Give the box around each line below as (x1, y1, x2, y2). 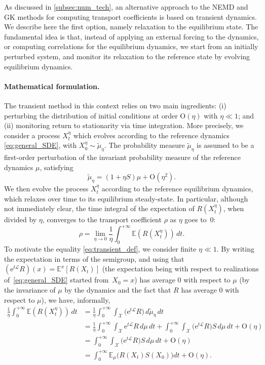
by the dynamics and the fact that (64, 284, 171, 295)
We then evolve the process (4, 183, 89, 194)
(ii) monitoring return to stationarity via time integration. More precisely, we (4, 120, 244, 131)
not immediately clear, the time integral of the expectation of (4, 203, 195, 214)
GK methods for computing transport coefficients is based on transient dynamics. (4, 11, 257, 22)
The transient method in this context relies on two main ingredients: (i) (4, 100, 226, 110)
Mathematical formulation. (4, 80, 100, 91)
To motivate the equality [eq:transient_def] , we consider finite (4, 244, 197, 254)
